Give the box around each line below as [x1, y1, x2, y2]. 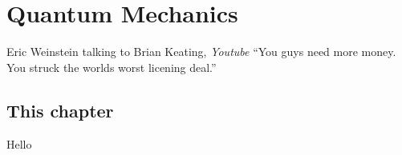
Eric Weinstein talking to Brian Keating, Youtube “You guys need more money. [6, 43, 396, 60]
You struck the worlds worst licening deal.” [6, 58, 217, 75]
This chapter [6, 97, 114, 122]
